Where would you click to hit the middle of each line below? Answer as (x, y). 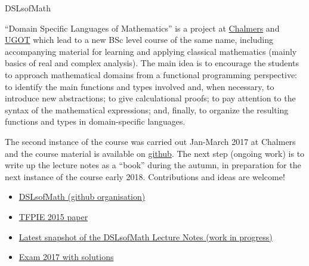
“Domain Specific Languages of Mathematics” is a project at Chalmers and (142, 28)
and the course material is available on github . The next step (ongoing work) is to (155, 153)
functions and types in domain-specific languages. (95, 121)
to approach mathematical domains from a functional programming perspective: (151, 74)
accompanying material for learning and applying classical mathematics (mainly (151, 51)
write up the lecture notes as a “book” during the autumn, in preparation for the (153, 165)
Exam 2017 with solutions (66, 257)
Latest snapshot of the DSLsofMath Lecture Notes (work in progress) (146, 236)
